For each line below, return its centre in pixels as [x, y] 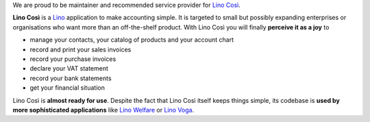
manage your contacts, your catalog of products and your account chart [132, 40]
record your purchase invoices [73, 59]
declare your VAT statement [69, 69]
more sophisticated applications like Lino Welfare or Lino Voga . [103, 110]
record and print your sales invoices [81, 49]
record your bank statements [71, 78]
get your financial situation [67, 88]
